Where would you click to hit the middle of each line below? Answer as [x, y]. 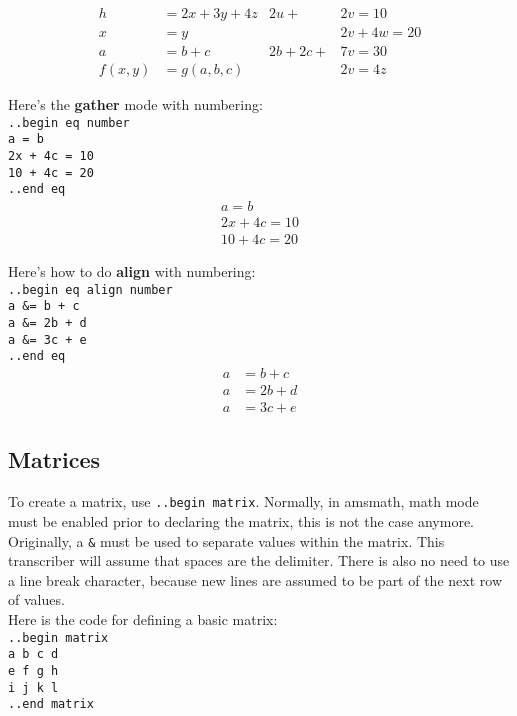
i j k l [33, 687]
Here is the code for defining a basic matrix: [143, 618]
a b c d [33, 654]
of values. [36, 599]
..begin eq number [69, 122]
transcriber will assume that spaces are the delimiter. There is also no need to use [259, 560]
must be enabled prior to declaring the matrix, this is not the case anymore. [241, 520]
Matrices [54, 459]
